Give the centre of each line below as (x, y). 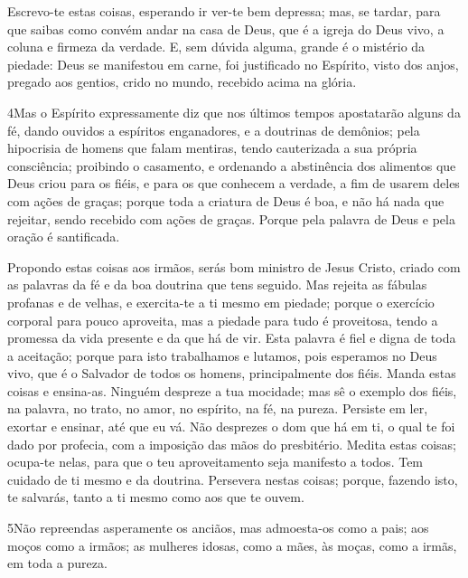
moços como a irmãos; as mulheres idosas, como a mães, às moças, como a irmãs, (232, 545)
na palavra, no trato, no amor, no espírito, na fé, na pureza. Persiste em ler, (218, 408)
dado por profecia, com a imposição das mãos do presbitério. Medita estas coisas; (232, 444)
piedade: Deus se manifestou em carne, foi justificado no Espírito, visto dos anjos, (233, 64)
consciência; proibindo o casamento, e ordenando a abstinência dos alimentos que (232, 165)
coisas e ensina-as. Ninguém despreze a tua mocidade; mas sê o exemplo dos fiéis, (232, 390)
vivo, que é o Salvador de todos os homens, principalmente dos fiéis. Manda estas (232, 373)
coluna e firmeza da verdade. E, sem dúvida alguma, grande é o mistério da (216, 47)
